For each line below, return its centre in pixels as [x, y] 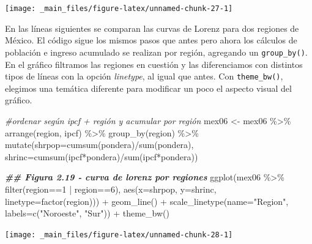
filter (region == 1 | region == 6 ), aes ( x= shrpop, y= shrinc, [111, 189]
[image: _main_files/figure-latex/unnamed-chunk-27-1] [119, 9]
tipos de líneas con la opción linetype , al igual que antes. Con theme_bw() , [144, 76]
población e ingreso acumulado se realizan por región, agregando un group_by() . [156, 52]
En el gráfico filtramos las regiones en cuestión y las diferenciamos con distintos [154, 64]
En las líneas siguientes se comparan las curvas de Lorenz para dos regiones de [152, 28]
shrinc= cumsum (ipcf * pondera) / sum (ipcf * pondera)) [102, 156]
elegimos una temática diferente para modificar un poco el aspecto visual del [148, 88]
